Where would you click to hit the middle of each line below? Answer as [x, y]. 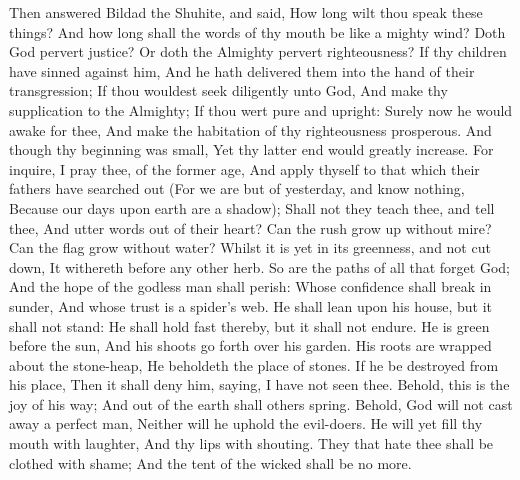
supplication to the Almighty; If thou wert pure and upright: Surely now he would [261, 109]
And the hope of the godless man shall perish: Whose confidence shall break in [250, 286]
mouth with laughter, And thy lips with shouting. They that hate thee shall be [251, 443]
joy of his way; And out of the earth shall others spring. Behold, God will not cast [261, 403]
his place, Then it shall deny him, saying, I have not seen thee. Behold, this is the [259, 384]
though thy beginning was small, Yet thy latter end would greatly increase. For [251, 149]
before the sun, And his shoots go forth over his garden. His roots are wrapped [250, 345]
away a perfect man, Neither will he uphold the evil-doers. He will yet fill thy [246, 423]
